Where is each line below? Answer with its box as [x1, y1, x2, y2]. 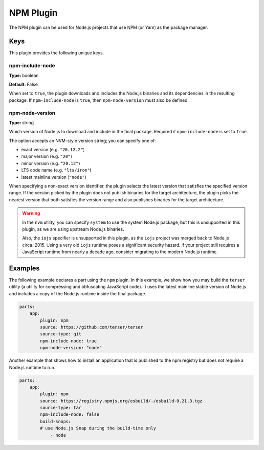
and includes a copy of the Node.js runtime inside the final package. [9, 290, 147, 296]
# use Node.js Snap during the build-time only [40, 426, 156, 431]
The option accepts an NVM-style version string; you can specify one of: [9, 138, 156, 143]
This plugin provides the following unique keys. [9, 50, 104, 56]
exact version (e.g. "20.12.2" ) [21, 147, 85, 153]
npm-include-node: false [40, 412, 100, 417]
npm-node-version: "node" [40, 345, 102, 351]
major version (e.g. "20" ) [21, 153, 73, 159]
